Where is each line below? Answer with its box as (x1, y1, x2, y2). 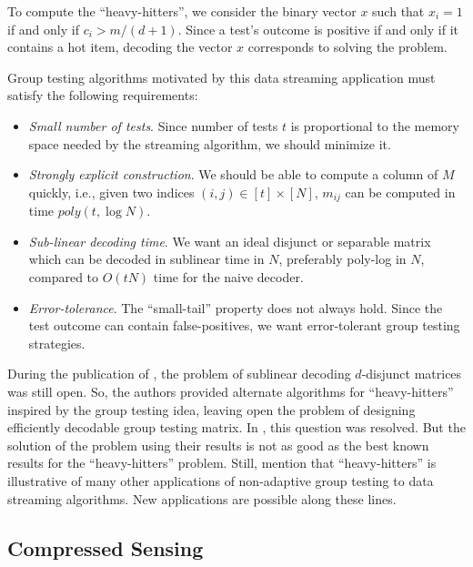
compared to (28, 267, 99, 286)
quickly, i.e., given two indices (28, 182, 195, 201)
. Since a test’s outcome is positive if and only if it (177, 19, 458, 38)
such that (372, 2, 425, 20)
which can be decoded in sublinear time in (28, 249, 265, 268)
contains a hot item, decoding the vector (7, 37, 233, 56)
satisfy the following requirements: (7, 86, 198, 105)
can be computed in (345, 182, 456, 201)
